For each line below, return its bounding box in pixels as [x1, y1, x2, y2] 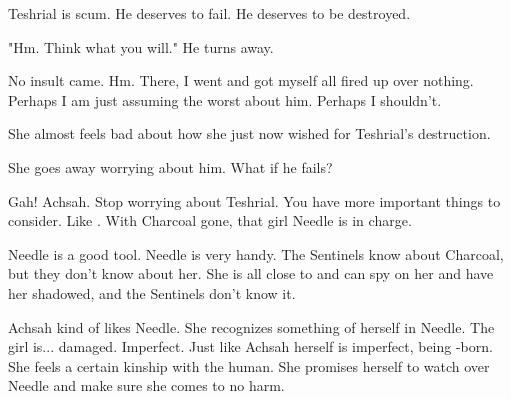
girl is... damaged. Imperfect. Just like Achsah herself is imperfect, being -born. [8, 336, 493, 357]
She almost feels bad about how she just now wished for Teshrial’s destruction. [8, 123, 491, 144]
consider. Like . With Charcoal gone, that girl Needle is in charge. [8, 210, 412, 231]
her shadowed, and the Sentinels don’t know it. [8, 282, 296, 303]
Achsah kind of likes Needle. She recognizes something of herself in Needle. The [8, 316, 495, 337]
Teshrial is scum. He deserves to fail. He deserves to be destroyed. [8, 3, 411, 23]
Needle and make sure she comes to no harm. [8, 375, 285, 396]
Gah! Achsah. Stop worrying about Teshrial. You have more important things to [8, 190, 501, 211]
